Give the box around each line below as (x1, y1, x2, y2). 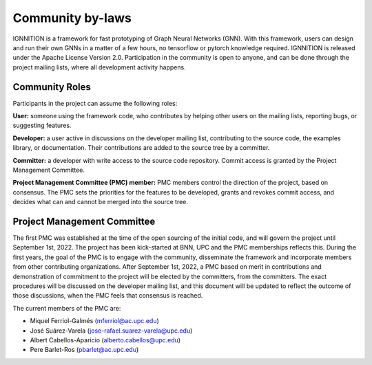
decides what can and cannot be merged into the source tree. (12, 198, 189, 206)
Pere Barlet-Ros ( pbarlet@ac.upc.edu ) (30, 346, 139, 354)
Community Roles (12, 81, 91, 93)
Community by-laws (12, 10, 132, 25)
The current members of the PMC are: (12, 304, 121, 312)
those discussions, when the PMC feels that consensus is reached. (12, 291, 203, 300)
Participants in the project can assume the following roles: (12, 99, 178, 107)
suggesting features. (12, 121, 72, 130)
